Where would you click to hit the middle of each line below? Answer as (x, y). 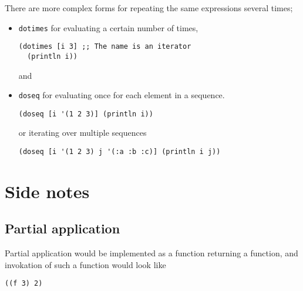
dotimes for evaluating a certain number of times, (108, 27)
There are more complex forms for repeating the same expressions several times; (149, 8)
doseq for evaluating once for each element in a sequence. (122, 95)
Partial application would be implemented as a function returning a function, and (151, 253)
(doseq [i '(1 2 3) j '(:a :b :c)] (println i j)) (119, 152)
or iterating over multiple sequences (83, 133)
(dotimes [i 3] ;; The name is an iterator (105, 47)
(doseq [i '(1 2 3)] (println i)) (86, 114)
